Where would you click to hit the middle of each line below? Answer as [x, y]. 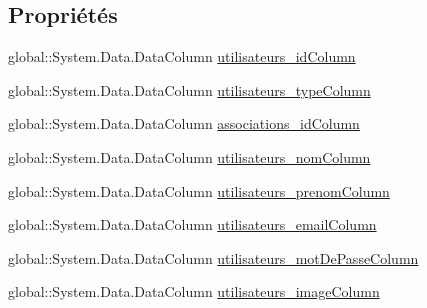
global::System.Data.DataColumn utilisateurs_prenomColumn [199, 190]
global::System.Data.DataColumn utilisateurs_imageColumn [194, 291]
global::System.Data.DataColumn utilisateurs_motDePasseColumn [213, 257]
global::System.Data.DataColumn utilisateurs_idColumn [182, 56]
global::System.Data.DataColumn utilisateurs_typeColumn [189, 89]
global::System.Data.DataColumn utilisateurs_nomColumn [189, 156]
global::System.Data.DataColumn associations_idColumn [184, 123]
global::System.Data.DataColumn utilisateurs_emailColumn [192, 224]
